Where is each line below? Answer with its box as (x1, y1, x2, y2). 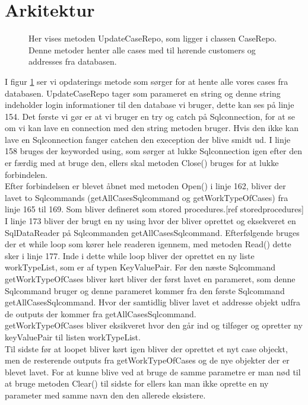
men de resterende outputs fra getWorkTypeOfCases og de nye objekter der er (5, 354, 290, 366)
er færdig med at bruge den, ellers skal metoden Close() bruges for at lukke (5, 157, 279, 169)
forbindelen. (5, 168, 48, 180)
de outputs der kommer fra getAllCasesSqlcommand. (5, 307, 196, 320)
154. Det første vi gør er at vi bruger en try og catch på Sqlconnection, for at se (5, 110, 296, 122)
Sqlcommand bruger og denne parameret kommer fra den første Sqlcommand (5, 284, 285, 296)
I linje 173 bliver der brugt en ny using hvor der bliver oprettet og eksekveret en (5, 215, 296, 227)
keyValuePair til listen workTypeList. (5, 330, 141, 343)
